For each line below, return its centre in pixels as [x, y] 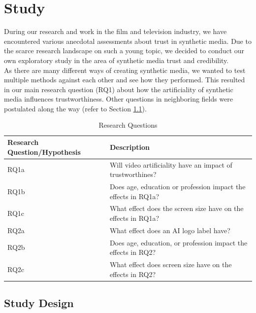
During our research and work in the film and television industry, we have [115, 31]
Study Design [39, 303]
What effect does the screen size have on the [176, 208]
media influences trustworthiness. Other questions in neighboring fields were [119, 99]
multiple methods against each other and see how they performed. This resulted [125, 80]
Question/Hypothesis [44, 152]
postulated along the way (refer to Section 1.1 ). [75, 108]
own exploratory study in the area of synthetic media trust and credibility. [116, 60]
